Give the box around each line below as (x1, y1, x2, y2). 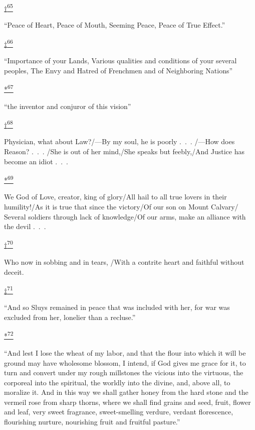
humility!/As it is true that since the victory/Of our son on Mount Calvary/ (4, 201, 238, 211)
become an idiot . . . (4, 156, 68, 166)
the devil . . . (4, 221, 46, 232)
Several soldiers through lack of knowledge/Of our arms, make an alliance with (4, 211, 246, 222)
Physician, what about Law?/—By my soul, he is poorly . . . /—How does (4, 136, 235, 147)
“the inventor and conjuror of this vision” (4, 100, 131, 111)
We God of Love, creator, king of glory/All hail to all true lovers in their (4, 191, 227, 202)
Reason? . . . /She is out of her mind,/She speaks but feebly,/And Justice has (4, 146, 245, 156)
